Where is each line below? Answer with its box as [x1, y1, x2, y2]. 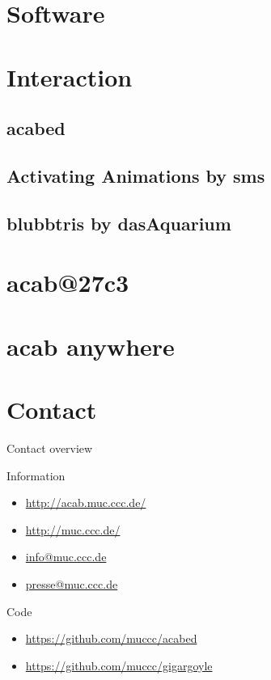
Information [6, 467, 66, 484]
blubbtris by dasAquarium [6, 210, 231, 235]
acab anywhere [6, 329, 175, 362]
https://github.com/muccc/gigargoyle [25, 657, 213, 674]
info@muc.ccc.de [25, 548, 107, 565]
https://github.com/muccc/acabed [25, 630, 197, 647]
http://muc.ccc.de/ [25, 521, 121, 538]
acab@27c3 [6, 266, 129, 299]
